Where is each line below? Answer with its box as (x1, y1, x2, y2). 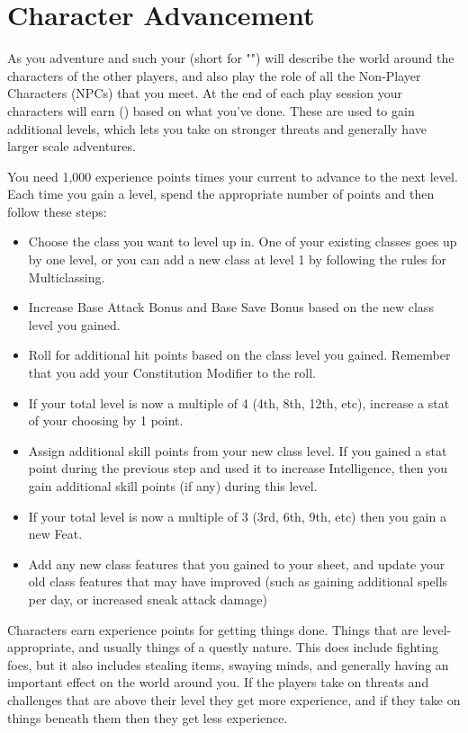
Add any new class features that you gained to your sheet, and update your (28, 554, 445, 573)
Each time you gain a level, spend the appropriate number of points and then (7, 184, 435, 203)
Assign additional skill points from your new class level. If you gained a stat (28, 441, 447, 460)
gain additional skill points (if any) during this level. (28, 477, 318, 495)
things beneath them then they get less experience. (7, 708, 288, 727)
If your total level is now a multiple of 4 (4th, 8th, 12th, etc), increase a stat (28, 393, 450, 412)
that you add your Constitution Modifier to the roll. (28, 363, 316, 382)
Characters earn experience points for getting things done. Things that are (7, 620, 418, 639)
